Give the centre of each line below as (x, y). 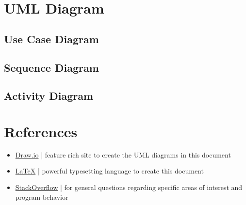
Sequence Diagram (51, 67)
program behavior (42, 197)
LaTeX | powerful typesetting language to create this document (109, 171)
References (41, 131)
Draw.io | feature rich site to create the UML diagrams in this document (123, 154)
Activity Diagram (49, 96)
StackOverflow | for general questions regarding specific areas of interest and (129, 187)
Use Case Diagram (51, 39)
